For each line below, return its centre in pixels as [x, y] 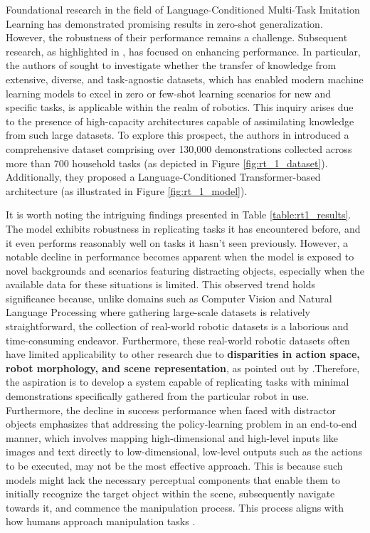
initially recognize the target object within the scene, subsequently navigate [170, 494]
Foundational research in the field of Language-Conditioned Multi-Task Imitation [183, 9]
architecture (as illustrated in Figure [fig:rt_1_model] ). [127, 190]
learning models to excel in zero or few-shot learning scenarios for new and [169, 93]
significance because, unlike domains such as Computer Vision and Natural [169, 298]
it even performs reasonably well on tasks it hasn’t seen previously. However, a [177, 242]
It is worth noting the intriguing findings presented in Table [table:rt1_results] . [179, 215]
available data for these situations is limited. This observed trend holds [161, 284]
